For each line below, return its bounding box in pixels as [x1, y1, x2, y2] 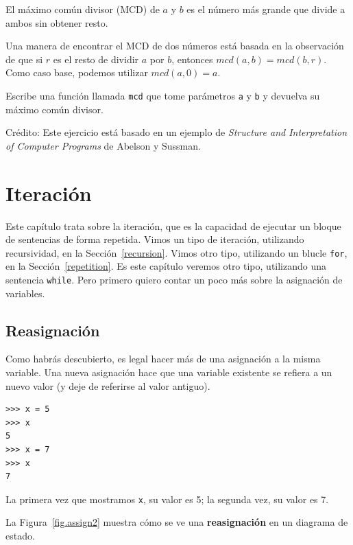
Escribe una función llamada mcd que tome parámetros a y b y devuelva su [5, 88, 320, 102]
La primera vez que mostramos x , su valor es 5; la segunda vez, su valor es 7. [5, 491, 329, 506]
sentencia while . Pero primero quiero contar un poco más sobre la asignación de [5, 272, 343, 286]
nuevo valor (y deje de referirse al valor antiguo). [5, 378, 210, 393]
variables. [5, 286, 45, 300]
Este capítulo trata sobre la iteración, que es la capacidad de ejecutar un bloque [5, 218, 341, 233]
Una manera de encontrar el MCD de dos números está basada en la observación [5, 38, 344, 53]
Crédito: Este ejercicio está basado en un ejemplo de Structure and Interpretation [5, 125, 348, 139]
